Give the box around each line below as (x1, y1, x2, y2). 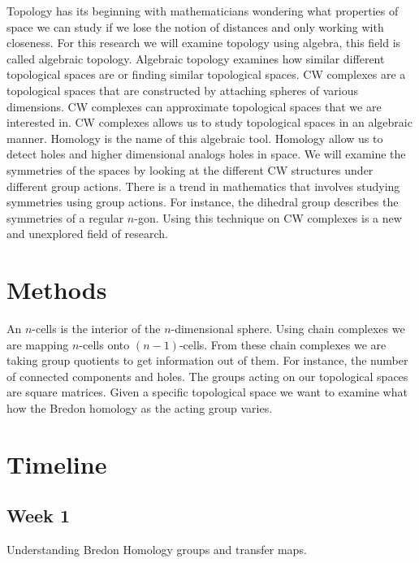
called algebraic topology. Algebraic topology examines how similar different (6, 50, 385, 67)
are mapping (6, 336, 69, 353)
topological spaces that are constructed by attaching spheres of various (6, 81, 359, 98)
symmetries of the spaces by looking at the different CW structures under (6, 161, 374, 178)
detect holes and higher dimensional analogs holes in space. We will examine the (6, 145, 406, 162)
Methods (6, 273, 107, 306)
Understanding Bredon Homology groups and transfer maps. (6, 541, 307, 558)
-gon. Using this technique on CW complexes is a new (134, 209, 402, 226)
